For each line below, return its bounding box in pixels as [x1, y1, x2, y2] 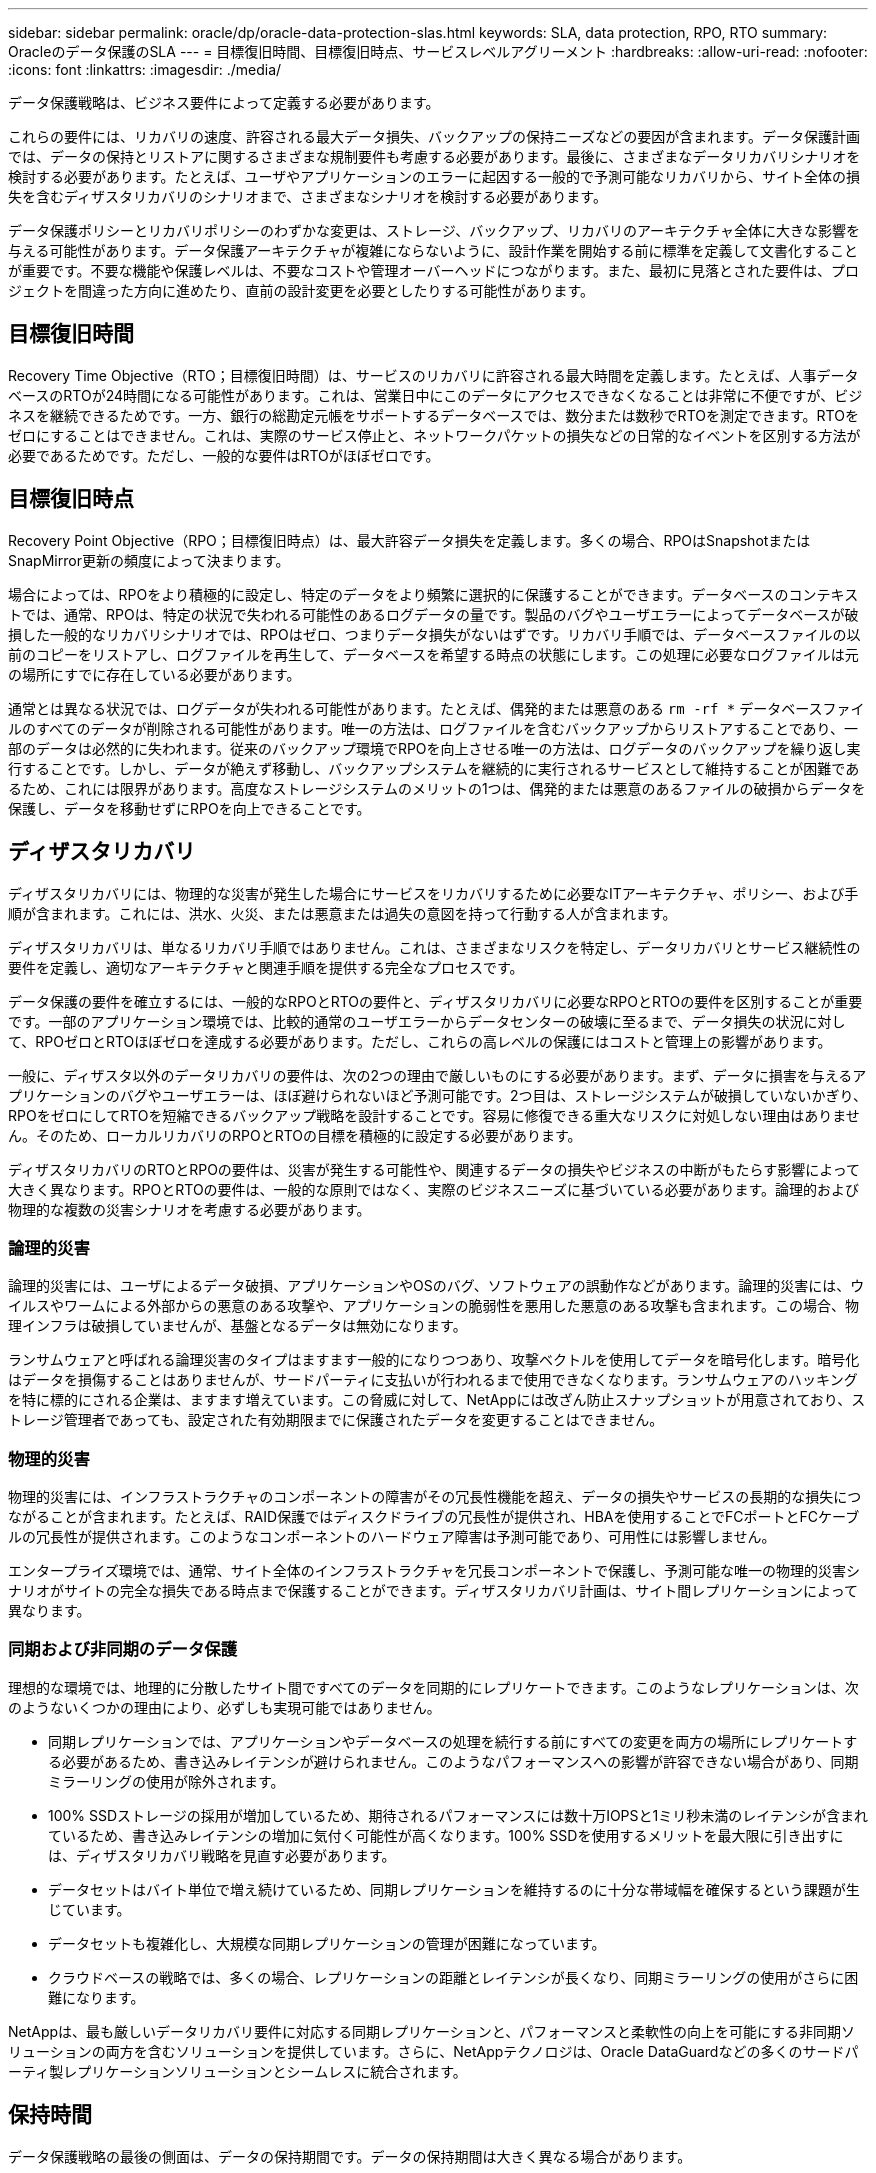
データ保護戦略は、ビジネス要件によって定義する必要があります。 [8, 94, 440, 111]
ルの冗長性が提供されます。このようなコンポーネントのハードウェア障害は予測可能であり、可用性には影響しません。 [8, 1528, 776, 1546]
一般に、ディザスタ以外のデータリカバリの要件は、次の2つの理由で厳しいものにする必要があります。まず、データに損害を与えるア [8, 1066, 867, 1084]
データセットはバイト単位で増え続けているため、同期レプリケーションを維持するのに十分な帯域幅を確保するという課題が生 [48, 1880, 860, 1898]
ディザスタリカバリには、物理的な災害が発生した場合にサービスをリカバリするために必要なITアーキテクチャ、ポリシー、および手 [8, 884, 859, 902]
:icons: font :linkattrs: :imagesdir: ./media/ [8, 61, 282, 78]
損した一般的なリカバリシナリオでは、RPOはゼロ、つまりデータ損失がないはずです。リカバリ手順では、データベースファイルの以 [8, 625, 861, 643]
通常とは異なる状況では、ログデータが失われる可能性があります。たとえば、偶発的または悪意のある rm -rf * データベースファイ [8, 699, 865, 717]
